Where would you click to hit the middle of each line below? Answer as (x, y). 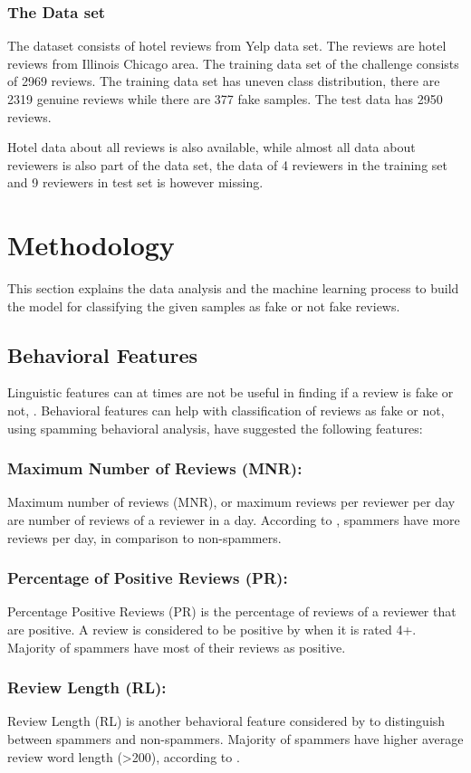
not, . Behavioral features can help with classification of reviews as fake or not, (226, 410)
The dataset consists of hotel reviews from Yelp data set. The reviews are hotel (227, 46)
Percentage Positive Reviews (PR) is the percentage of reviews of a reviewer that (232, 611)
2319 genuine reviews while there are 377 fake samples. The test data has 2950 (225, 99)
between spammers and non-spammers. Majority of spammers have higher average (235, 739)
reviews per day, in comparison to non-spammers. (144, 537)
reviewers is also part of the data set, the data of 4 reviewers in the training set (227, 164)
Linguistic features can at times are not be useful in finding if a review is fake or (231, 392)
